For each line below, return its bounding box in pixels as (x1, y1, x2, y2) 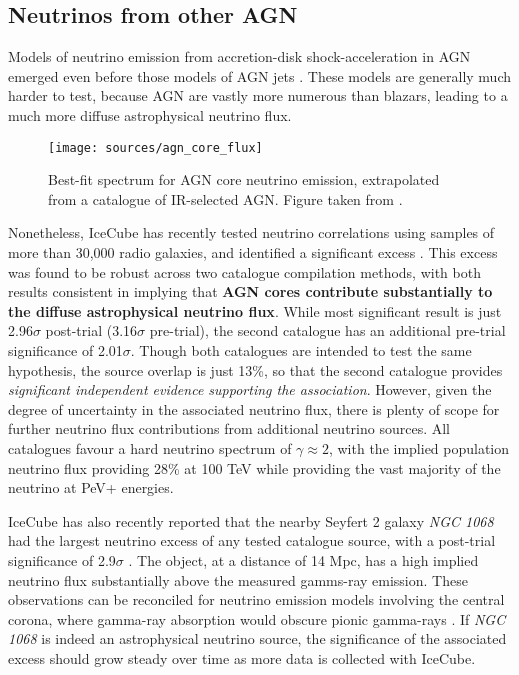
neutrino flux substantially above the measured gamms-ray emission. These (8, 569, 468, 590)
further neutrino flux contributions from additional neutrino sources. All (8, 418, 450, 439)
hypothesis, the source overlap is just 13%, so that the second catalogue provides (8, 359, 503, 380)
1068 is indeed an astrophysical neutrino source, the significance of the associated (8, 628, 507, 649)
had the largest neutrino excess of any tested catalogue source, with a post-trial (8, 530, 496, 551)
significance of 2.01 (8, 339, 123, 360)
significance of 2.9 (8, 549, 116, 570)
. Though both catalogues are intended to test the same (130, 339, 472, 360)
